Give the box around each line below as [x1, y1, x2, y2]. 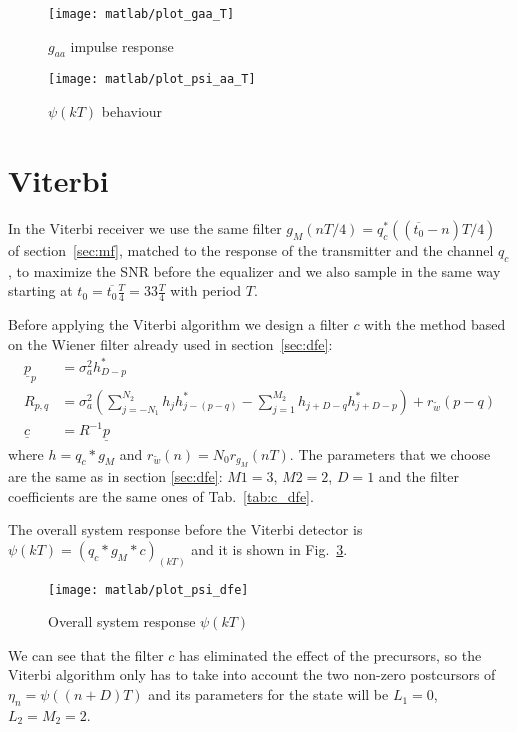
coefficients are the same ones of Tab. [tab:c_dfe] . [8, 485, 314, 506]
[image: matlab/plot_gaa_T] [48, 7, 235, 21]
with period [170, 280, 242, 301]
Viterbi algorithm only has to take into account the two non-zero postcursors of [8, 664, 496, 685]
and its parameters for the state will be [148, 684, 389, 705]
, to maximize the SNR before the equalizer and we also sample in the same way [8, 260, 501, 281]
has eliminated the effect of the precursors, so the [179, 644, 482, 665]
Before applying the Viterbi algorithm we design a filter [8, 314, 349, 335]
